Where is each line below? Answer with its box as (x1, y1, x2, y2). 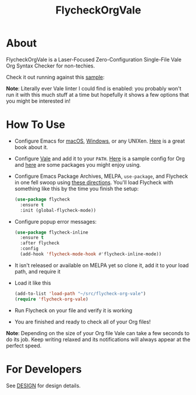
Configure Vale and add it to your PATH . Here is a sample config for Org (14, 155, 185, 162)
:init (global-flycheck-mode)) (20, 207, 97, 213)
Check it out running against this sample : (6, 73, 105, 80)
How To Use (6, 118, 66, 131)
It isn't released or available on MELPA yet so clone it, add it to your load (14, 262, 189, 269)
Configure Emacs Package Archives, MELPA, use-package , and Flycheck (14, 173, 188, 180)
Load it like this (14, 279, 51, 286)
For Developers (6, 362, 82, 376)
